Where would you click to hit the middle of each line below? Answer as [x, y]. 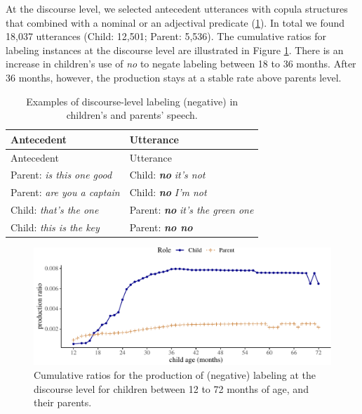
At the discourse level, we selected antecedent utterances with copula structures [177, 8]
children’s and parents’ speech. [132, 115]
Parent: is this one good [61, 175]
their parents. [63, 402]
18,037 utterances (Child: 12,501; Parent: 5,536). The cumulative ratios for [166, 36]
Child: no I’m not [168, 192]
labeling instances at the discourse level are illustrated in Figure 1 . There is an [175, 50]
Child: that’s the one [55, 210]
